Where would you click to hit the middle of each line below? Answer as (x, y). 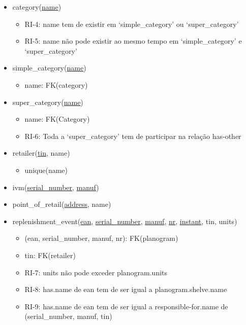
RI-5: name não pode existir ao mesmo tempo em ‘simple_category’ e (133, 41)
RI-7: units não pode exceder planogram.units (96, 272)
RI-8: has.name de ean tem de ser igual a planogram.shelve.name (126, 289)
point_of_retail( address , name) (62, 204)
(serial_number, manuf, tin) (68, 316)
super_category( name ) (48, 102)
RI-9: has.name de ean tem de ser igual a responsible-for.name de (126, 306)
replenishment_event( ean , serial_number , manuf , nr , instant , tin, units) (125, 221)
